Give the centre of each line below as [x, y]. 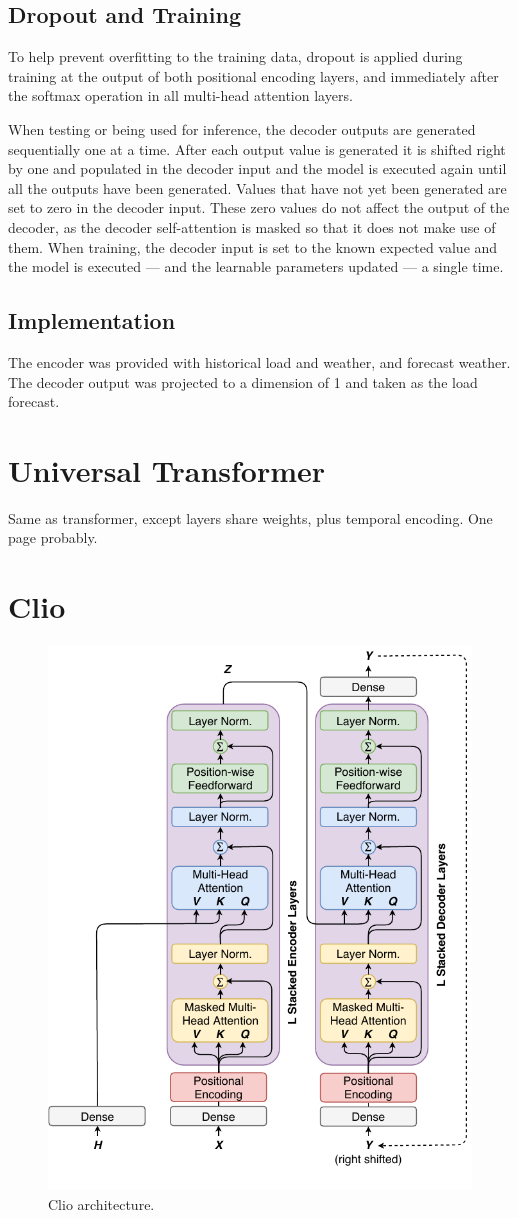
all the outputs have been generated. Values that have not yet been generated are [257, 187]
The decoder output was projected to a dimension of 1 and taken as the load [243, 381]
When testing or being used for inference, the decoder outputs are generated [242, 128]
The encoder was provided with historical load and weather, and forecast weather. [259, 361]
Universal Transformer [167, 469]
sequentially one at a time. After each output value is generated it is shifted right [257, 148]
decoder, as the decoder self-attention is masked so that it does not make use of [252, 226]
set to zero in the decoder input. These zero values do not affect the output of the [259, 207]
